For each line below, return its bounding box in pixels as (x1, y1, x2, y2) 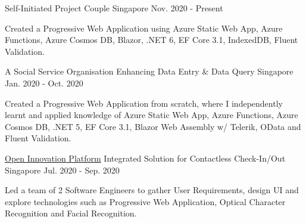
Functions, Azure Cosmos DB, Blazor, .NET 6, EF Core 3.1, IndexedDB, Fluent (5, 33, 298, 46)
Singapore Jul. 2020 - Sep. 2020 (5, 163, 120, 176)
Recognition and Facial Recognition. (5, 207, 137, 219)
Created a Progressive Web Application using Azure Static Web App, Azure (5, 21, 283, 34)
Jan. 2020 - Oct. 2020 (5, 76, 83, 89)
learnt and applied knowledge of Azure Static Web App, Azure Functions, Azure (5, 109, 298, 121)
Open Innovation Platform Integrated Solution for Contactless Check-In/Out (5, 151, 286, 164)
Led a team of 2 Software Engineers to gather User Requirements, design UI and (5, 184, 299, 196)
